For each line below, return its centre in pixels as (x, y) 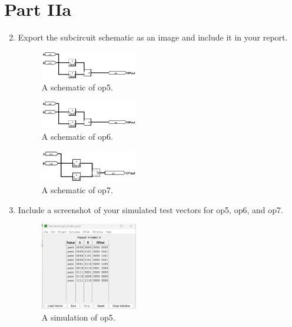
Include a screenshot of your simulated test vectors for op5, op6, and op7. (150, 209)
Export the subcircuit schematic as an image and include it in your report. (153, 37)
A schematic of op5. (77, 87)
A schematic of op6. (77, 136)
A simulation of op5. (78, 317)
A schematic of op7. (77, 190)
